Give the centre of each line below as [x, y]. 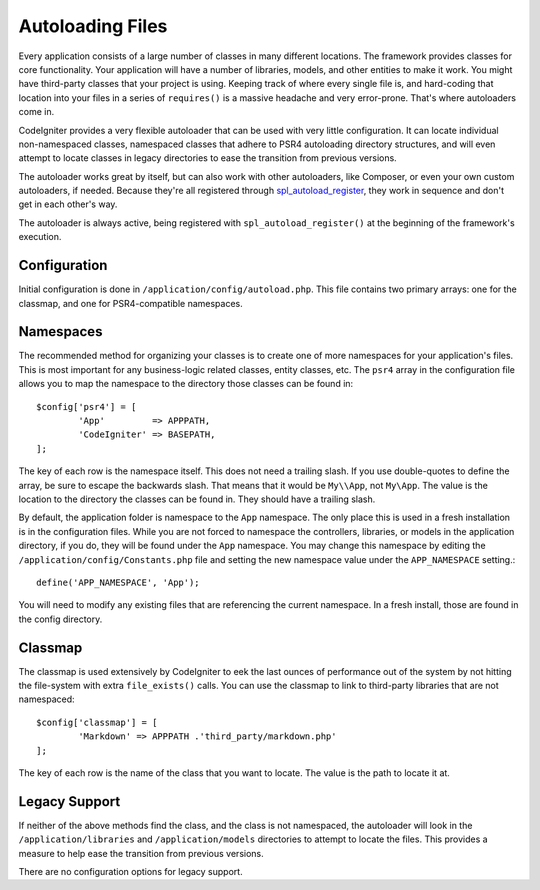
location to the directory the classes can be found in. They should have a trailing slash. [197, 499]
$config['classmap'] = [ [97, 722]
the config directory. [60, 619]
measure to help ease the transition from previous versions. [141, 853]
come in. [36, 112]
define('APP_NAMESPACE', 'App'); [118, 582]
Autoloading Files [93, 26]
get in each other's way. [68, 204]
